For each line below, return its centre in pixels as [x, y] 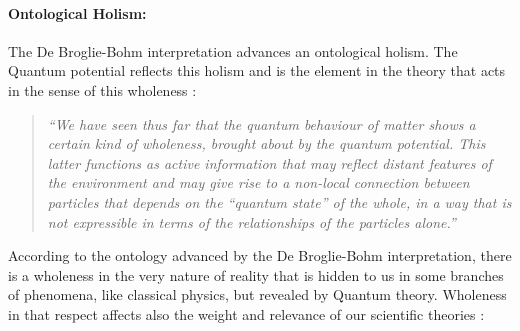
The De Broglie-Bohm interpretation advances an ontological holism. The [233, 50]
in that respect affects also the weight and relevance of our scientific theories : [246, 313]
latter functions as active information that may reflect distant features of [269, 162]
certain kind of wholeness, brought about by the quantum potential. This [266, 143]
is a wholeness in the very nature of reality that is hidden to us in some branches [256, 274]
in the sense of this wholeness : [102, 89]
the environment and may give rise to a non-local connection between [258, 182]
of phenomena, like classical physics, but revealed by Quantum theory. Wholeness [257, 294]
